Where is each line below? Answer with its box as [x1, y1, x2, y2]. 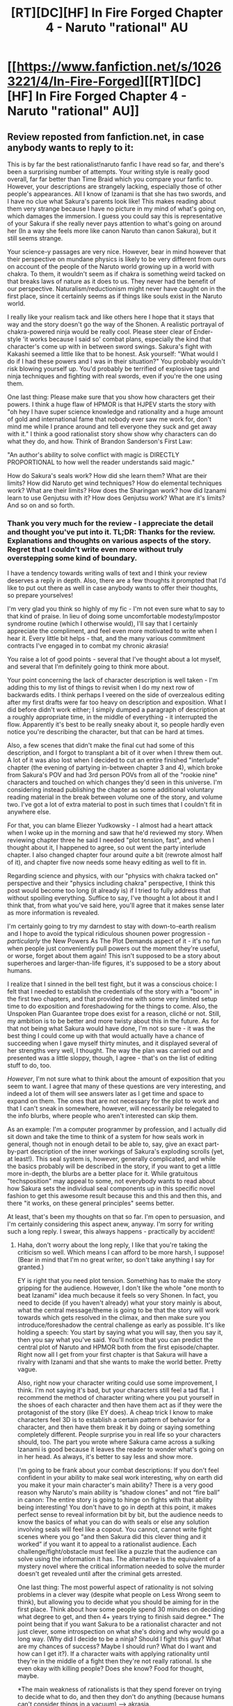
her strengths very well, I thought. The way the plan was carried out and [7, 1046, 214, 1055]
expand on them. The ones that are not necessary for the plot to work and [7, 1097, 219, 1106]
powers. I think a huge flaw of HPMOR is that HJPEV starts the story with [7, 400, 216, 408]
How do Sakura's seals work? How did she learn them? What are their [7, 472, 207, 479]
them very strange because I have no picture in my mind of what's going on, [7, 205, 226, 213]
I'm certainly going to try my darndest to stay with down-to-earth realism [7, 922, 216, 930]
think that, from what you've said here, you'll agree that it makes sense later [7, 901, 225, 909]
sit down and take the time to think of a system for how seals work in [7, 1133, 204, 1141]
